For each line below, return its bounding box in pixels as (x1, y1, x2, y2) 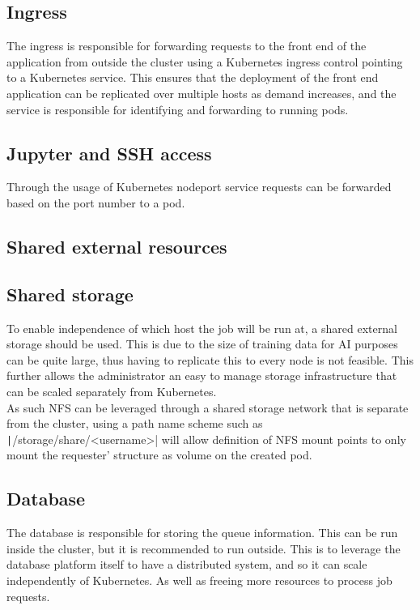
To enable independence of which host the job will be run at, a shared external (6, 319, 397, 336)
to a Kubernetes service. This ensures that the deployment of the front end (6, 69, 379, 86)
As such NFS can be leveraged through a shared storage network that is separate (6, 399, 409, 416)
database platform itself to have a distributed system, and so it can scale (6, 556, 367, 573)
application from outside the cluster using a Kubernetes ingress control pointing (6, 53, 403, 70)
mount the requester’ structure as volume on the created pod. (6, 446, 312, 463)
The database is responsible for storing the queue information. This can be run (6, 524, 398, 541)
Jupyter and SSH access (6, 140, 212, 165)
